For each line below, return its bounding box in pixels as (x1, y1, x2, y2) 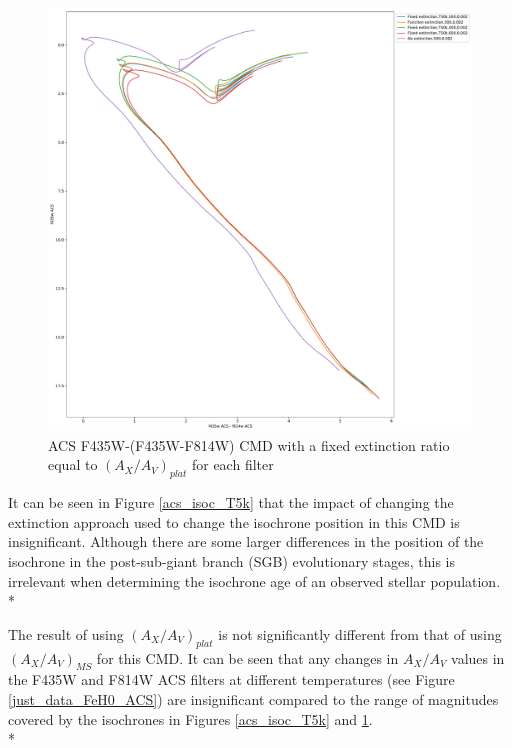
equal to (48, 454, 98, 475)
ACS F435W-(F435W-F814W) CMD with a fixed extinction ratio (48, 434, 450, 455)
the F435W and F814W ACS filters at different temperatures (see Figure (8, 669, 455, 690)
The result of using (8, 623, 124, 644)
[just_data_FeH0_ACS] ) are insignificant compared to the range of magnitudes (8, 688, 499, 709)
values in (451, 647, 505, 668)
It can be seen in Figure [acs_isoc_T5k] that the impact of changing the (8, 492, 454, 513)
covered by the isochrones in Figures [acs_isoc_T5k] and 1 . (8, 708, 373, 729)
